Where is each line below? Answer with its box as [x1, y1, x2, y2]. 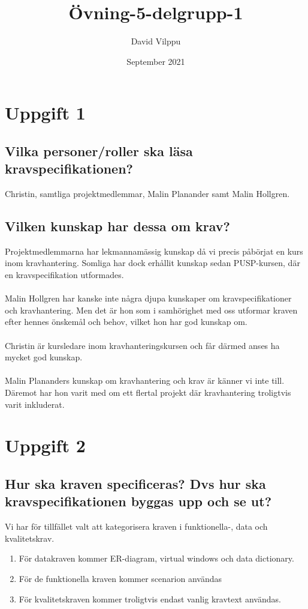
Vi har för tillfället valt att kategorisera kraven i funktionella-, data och [5, 520, 268, 533]
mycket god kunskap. [5, 351, 83, 363]
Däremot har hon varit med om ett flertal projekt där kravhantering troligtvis [5, 386, 291, 399]
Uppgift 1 [5, 100, 86, 125]
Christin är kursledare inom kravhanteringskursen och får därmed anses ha [5, 339, 280, 351]
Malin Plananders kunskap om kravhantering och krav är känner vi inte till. [5, 374, 285, 387]
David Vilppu [131, 35, 181, 47]
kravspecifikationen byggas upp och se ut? [5, 492, 272, 511]
